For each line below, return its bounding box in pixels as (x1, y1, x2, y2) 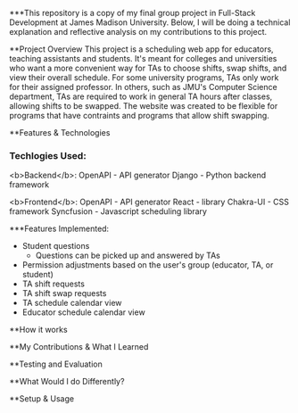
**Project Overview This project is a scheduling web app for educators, (9, 44, 274, 54)
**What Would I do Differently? (9, 376, 125, 387)
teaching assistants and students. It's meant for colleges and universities (9, 54, 277, 63)
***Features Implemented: (9, 223, 110, 235)
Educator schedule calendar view (21, 307, 145, 318)
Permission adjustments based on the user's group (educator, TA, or (21, 260, 274, 270)
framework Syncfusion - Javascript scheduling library (9, 206, 208, 217)
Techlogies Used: (9, 149, 87, 161)
